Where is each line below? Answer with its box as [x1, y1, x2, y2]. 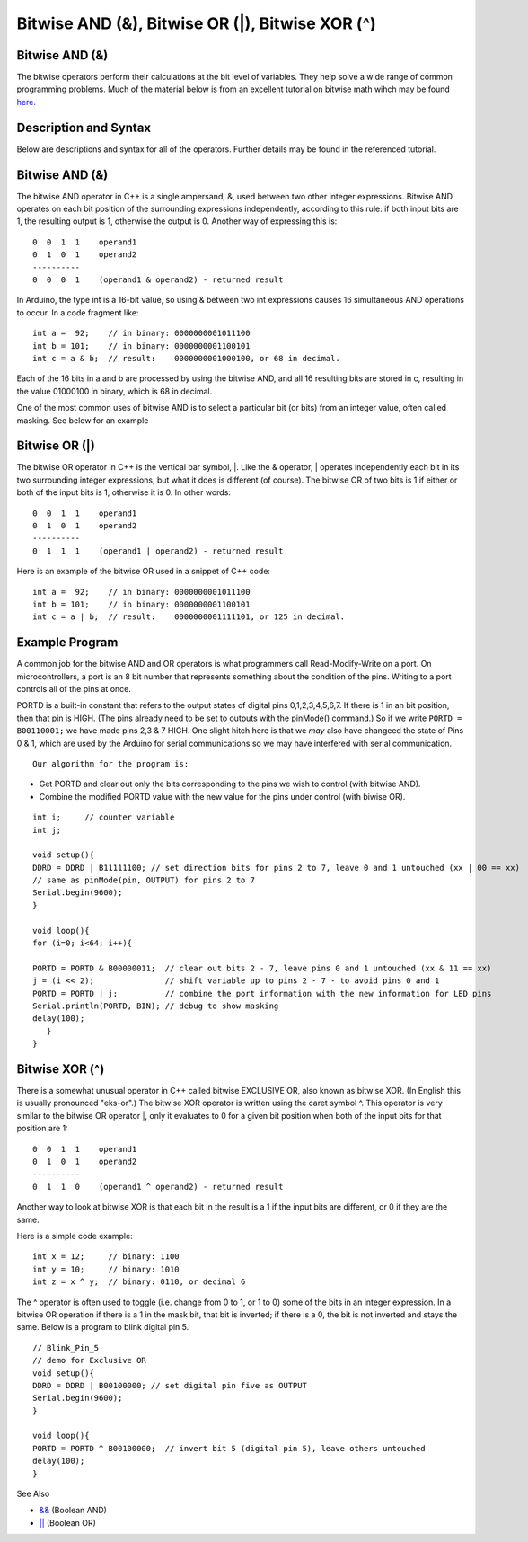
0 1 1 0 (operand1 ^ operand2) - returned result [32, 1182, 284, 1192]
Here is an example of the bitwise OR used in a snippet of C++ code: [16, 566, 271, 577]
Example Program [16, 634, 119, 651]
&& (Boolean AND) [39, 1505, 108, 1516]
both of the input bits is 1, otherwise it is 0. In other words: [16, 487, 231, 498]
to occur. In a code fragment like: [16, 306, 139, 318]
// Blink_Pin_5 [32, 1343, 100, 1352]
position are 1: [16, 1123, 69, 1134]
